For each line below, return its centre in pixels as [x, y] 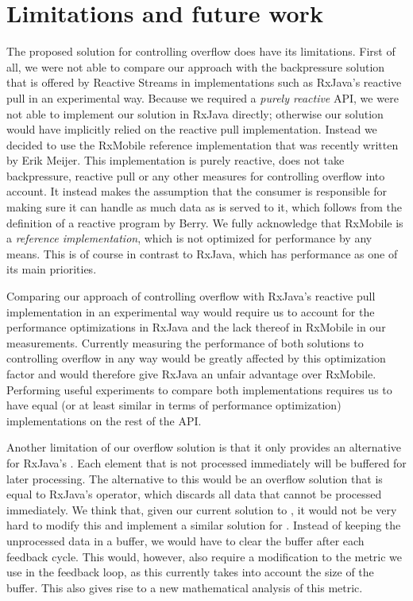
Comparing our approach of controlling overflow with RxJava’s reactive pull [191, 296]
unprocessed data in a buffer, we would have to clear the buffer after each [185, 540]
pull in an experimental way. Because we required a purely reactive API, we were [203, 97]
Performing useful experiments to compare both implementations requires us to [199, 389]
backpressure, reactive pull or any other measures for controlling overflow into [196, 175]
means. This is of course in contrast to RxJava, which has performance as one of [202, 253]
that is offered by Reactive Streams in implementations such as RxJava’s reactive [204, 82]
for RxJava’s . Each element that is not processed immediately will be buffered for [206, 462]
